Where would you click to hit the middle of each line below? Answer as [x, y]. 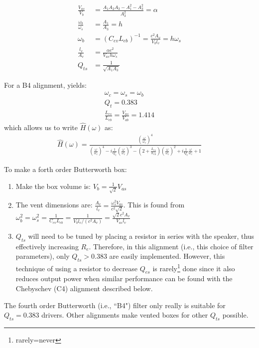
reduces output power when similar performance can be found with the [124, 278]
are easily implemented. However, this [167, 256]
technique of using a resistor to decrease [77, 268]
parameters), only [43, 256]
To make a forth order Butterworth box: [65, 169]
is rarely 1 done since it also [194, 267]
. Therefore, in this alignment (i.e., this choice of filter [171, 246]
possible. [235, 315]
